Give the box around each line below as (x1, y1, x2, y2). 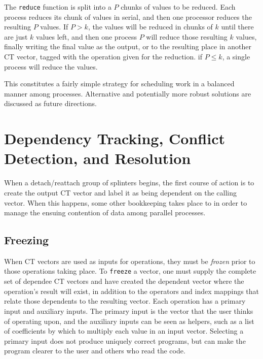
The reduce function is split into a (4, 2, 111, 12)
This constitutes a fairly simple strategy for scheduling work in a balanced (4, 78, 235, 89)
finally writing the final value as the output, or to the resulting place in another (4, 41, 252, 52)
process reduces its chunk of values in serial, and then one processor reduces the (4, 11, 252, 22)
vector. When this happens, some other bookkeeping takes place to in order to (4, 197, 247, 208)
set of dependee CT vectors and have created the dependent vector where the (4, 276, 244, 286)
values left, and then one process (36, 31, 137, 42)
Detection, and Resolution (4, 148, 191, 169)
